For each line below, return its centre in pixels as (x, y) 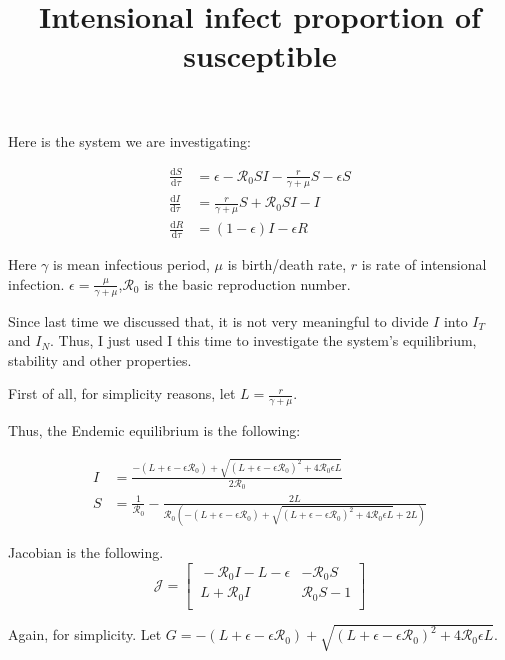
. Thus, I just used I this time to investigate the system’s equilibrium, (263, 340)
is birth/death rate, (287, 264)
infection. (36, 283)
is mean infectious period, (131, 264)
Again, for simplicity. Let (85, 634)
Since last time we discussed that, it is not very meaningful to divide (218, 320)
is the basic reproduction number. (247, 283)
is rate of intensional (424, 264)
